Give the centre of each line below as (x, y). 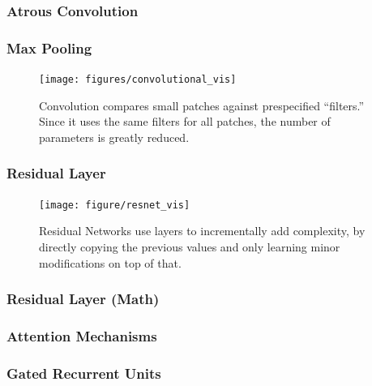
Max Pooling (49, 47)
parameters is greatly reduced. (114, 137)
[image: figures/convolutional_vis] (138, 80)
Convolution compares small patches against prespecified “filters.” (202, 105)
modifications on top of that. (110, 262)
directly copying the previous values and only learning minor (190, 246)
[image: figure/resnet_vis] (115, 205)
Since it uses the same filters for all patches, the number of (185, 121)
